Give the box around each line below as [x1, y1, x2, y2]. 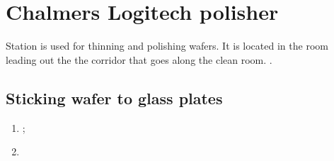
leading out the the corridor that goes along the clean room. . [6, 52, 272, 67]
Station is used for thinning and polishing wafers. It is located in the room [6, 38, 328, 53]
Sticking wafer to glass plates [6, 87, 223, 109]
